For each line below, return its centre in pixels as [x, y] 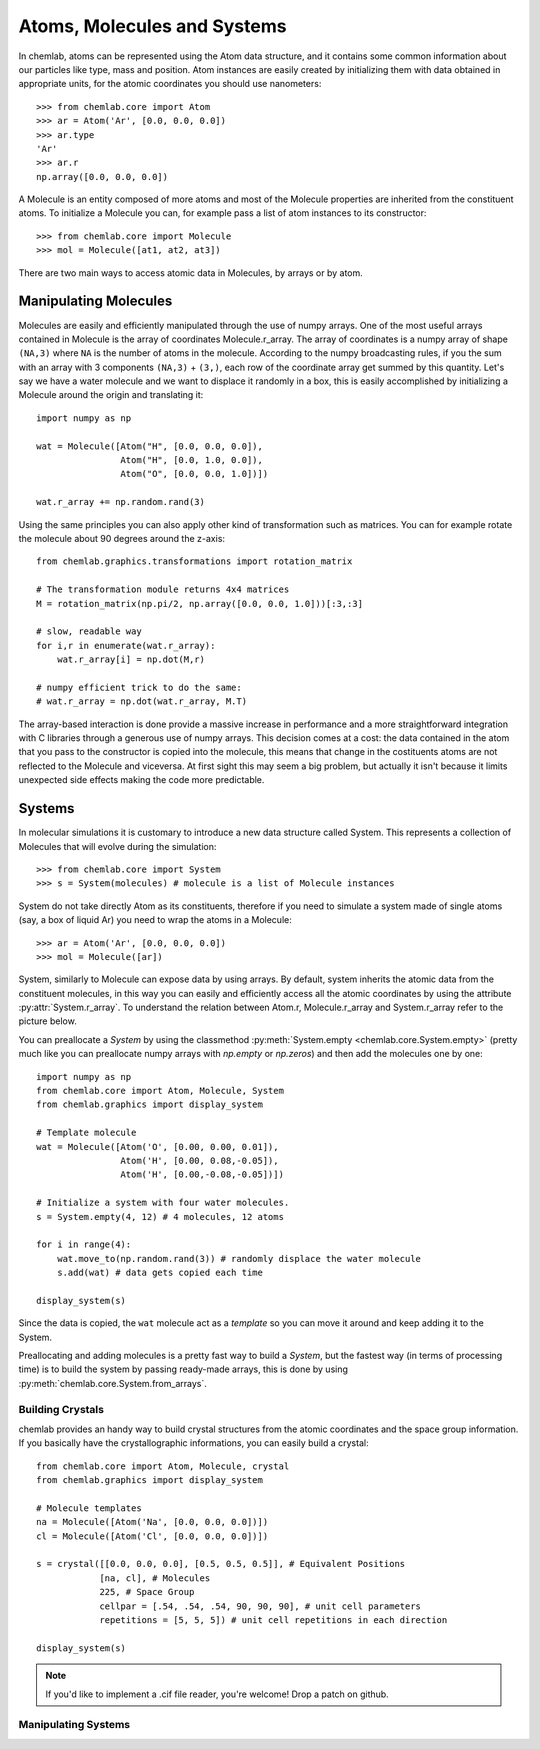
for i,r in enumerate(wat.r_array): [126, 645]
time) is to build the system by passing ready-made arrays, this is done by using [183, 1369]
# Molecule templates [89, 1508]
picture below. [47, 1021]
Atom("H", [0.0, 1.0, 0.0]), [192, 460]
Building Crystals [61, 1409]
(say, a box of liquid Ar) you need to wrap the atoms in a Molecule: [155, 920]
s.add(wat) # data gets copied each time [160, 1273]
